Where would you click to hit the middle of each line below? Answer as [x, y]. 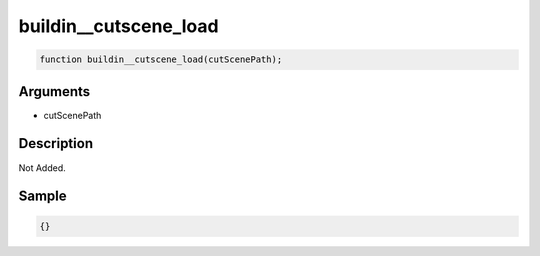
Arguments [54, 91]
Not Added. [42, 167]
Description [56, 143]
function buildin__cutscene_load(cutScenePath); [161, 59]
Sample [42, 196]
